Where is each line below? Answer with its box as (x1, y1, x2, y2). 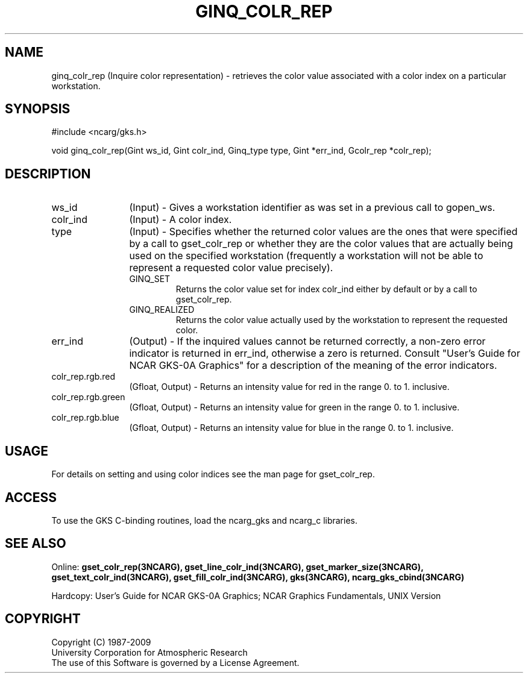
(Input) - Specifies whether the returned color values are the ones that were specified (129, 225, 518, 238)
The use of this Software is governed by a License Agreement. (51, 657, 300, 668)
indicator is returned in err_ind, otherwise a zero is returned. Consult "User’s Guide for (129, 347, 520, 360)
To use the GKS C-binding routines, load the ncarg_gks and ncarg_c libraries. (51, 515, 358, 526)
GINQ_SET (129, 274, 171, 284)
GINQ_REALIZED (129, 304, 195, 315)
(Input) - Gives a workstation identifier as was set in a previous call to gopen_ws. (129, 201, 495, 214)
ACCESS (5, 489, 57, 505)
